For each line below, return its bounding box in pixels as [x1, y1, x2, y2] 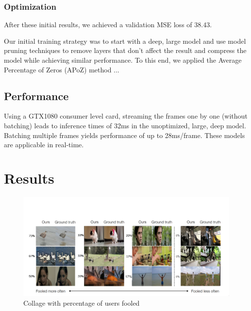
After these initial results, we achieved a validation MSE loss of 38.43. [4, 19, 212, 30]
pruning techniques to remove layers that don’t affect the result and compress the [4, 45, 247, 55]
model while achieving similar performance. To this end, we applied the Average [4, 55, 242, 65]
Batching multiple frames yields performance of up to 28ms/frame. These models [4, 130, 245, 140]
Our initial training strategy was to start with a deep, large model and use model [4, 35, 246, 46]
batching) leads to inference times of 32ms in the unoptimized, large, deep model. [4, 120, 246, 130]
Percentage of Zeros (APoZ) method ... [4, 64, 119, 74]
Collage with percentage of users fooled [23, 297, 140, 308]
